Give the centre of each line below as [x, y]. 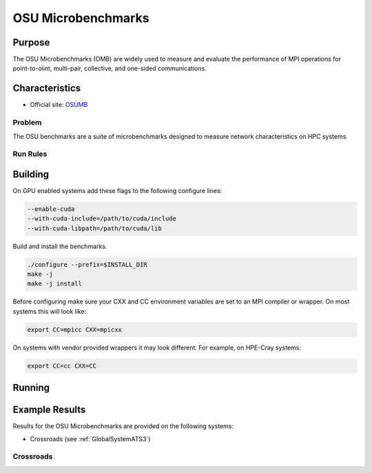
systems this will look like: [50, 311]
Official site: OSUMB [59, 105]
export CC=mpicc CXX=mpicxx [74, 330]
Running [31, 388]
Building [31, 174]
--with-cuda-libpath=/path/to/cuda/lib [94, 228]
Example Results [49, 410]
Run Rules [30, 154]
